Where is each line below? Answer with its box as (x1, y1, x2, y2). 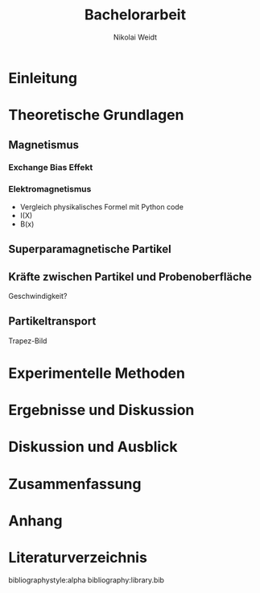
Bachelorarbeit (84, 6, 187, 24)
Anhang (8, 512, 63, 529)
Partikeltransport (8, 314, 97, 328)
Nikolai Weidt (113, 32, 158, 42)
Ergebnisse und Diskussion (8, 401, 195, 420)
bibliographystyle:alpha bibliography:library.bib (8, 574, 165, 585)
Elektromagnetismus (8, 184, 92, 195)
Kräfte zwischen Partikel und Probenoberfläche (8, 270, 252, 284)
